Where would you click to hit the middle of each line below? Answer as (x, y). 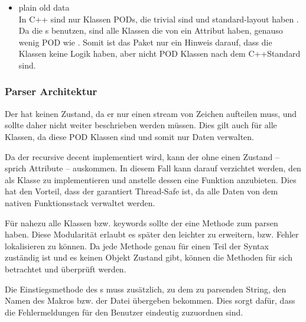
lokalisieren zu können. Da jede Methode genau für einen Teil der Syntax (137, 245)
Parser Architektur (51, 91)
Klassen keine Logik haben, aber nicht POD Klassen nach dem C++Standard (159, 53)
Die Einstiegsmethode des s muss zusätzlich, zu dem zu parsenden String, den (146, 289)
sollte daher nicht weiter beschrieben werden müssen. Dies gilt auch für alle (141, 125)
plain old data (44, 7)
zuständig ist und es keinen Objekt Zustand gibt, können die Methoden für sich (149, 257)
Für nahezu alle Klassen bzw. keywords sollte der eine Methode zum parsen (141, 222)
